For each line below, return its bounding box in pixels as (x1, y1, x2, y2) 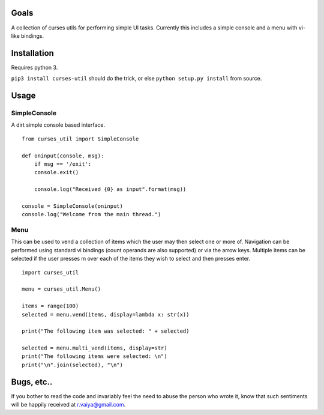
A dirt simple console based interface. (11, 121, 106, 129)
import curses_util (22, 269, 79, 276)
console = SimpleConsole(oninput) (22, 202, 123, 210)
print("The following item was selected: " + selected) (22, 328, 190, 335)
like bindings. (11, 32, 44, 39)
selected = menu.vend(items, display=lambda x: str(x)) (22, 311, 190, 318)
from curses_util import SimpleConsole (22, 135, 139, 142)
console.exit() (34, 169, 79, 176)
